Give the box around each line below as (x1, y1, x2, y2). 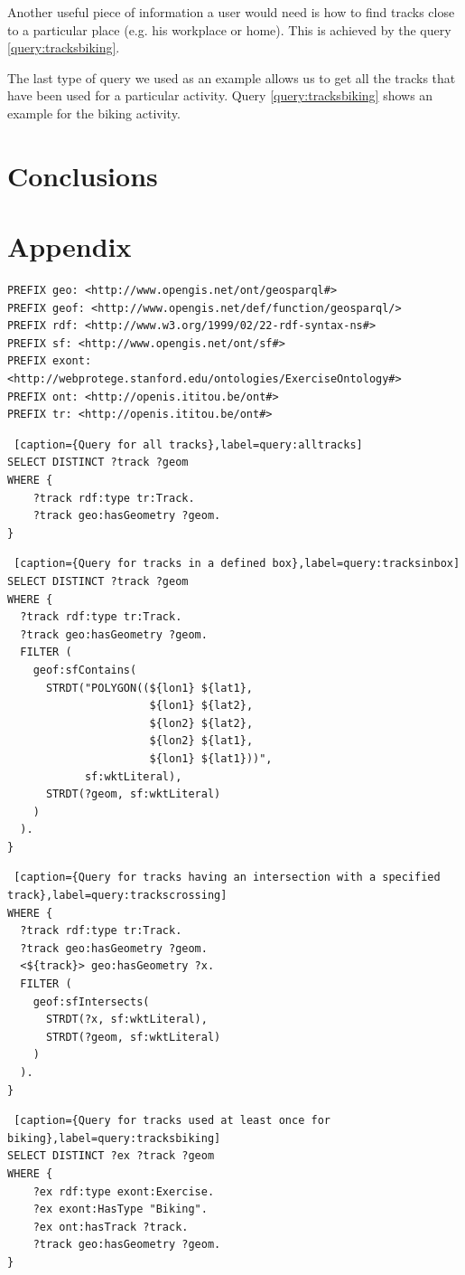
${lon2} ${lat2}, (149, 716, 254, 730)
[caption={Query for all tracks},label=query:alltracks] (14, 438, 363, 451)
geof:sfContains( (33, 663, 137, 676)
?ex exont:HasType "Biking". (33, 1203, 208, 1216)
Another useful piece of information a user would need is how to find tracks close (7, 3, 455, 21)
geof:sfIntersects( (33, 995, 150, 1008)
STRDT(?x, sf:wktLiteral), (45, 1013, 208, 1026)
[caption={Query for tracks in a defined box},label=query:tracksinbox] (14, 557, 460, 571)
